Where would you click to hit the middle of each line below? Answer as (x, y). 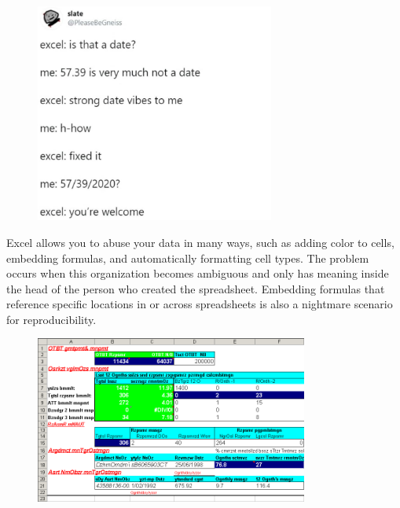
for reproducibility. (51, 319)
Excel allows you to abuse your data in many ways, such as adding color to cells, (200, 242)
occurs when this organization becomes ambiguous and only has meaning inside (198, 273)
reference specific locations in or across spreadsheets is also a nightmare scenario (200, 304)
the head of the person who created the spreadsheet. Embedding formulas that (196, 288)
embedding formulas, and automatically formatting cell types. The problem (188, 258)
